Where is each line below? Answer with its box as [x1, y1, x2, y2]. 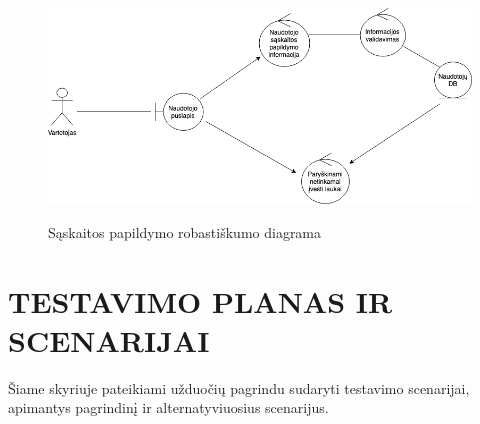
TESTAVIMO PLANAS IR [8, 280, 393, 321]
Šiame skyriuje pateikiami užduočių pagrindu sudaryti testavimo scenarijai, [8, 377, 470, 398]
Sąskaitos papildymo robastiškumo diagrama [48, 221, 322, 242]
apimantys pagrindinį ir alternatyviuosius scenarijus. [8, 397, 329, 418]
